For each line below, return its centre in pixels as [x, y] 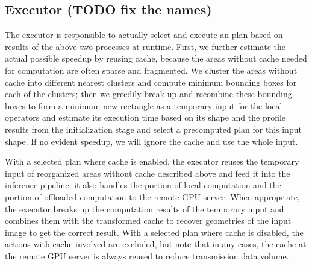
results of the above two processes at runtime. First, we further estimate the [145, 46]
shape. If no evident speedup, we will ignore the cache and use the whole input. [151, 141]
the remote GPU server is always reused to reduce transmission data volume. [147, 255]
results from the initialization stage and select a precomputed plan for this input [153, 129]
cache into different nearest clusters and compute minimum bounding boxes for [151, 82]
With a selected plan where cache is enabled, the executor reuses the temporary [152, 161]
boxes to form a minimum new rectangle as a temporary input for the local [144, 105]
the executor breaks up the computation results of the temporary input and [145, 208]
